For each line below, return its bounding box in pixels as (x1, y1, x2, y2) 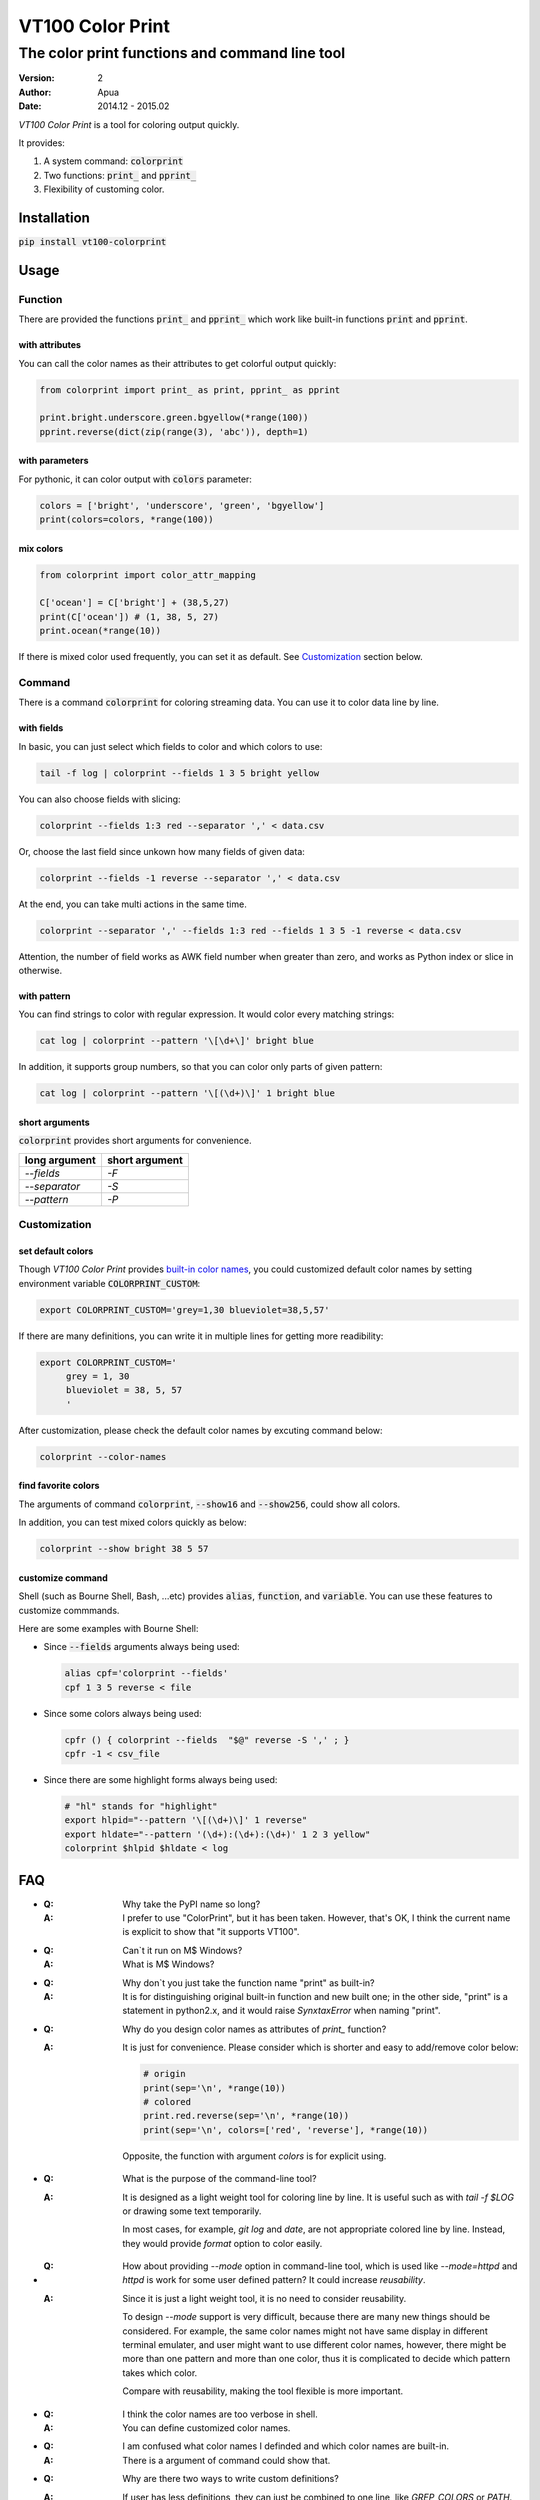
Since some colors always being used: (43, 1707, 202, 1719)
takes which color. (122, 2366, 198, 2379)
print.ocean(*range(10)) (39, 625, 162, 637)
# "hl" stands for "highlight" (64, 1801, 219, 1812)
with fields (18, 722, 64, 734)
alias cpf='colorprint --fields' (64, 1668, 229, 1679)
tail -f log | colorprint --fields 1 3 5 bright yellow (39, 767, 320, 779)
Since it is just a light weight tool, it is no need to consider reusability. (122, 2292, 407, 2304)
